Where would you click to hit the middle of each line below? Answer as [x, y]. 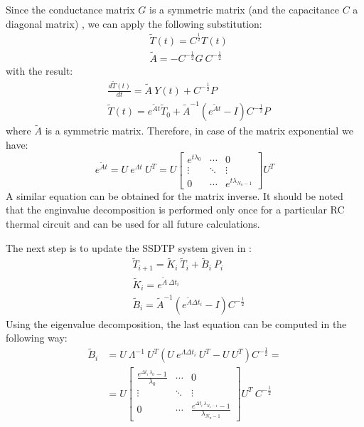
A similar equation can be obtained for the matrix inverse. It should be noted [175, 195]
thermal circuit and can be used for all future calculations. [133, 224]
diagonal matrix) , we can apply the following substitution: [134, 23]
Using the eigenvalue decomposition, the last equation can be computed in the [176, 323]
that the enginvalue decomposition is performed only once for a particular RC [175, 210]
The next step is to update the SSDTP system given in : [129, 247]
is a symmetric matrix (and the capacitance [244, 9]
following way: [37, 338]
